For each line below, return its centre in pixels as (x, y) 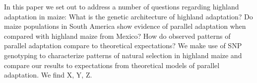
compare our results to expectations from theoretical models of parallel (112, 65)
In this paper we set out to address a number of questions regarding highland (122, 6)
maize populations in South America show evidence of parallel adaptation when (125, 26)
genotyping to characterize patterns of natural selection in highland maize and (123, 55)
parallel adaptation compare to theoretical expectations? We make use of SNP (123, 45)
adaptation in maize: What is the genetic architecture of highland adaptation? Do (128, 16)
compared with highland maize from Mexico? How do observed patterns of (117, 36)
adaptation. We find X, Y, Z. (48, 75)
